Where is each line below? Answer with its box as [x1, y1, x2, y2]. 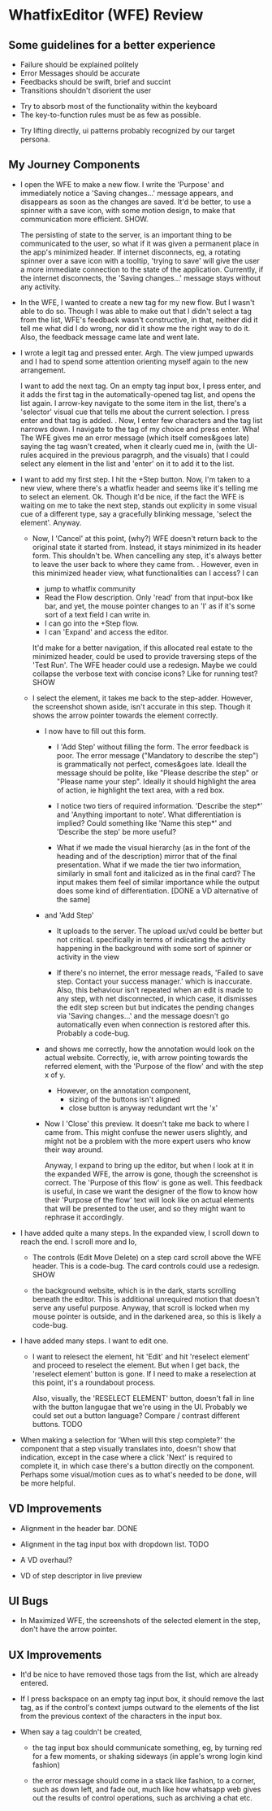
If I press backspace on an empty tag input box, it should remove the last [19, 1694, 265, 1704]
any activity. [19, 281, 61, 291]
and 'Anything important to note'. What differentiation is [56, 809, 242, 819]
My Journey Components [8, 158, 140, 172]
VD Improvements [8, 1502, 102, 1516]
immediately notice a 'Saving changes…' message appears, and [19, 188, 234, 198]
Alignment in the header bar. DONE [19, 1523, 138, 1533]
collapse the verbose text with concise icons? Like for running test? [32, 669, 258, 679]
